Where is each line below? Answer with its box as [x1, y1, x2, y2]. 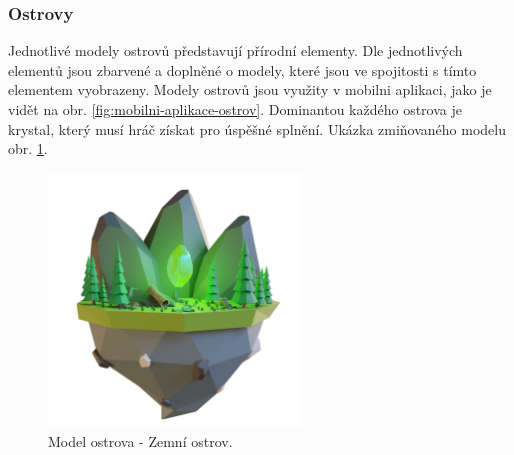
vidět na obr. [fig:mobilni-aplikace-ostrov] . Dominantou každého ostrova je [8, 99, 462, 119]
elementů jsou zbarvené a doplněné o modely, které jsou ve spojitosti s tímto [8, 59, 477, 80]
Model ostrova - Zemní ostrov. [48, 430, 233, 451]
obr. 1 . [8, 138, 48, 159]
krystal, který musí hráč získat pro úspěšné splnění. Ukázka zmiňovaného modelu [8, 118, 507, 139]
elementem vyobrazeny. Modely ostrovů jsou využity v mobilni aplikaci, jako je [8, 79, 492, 100]
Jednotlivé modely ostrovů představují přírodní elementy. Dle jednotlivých [8, 40, 463, 61]
